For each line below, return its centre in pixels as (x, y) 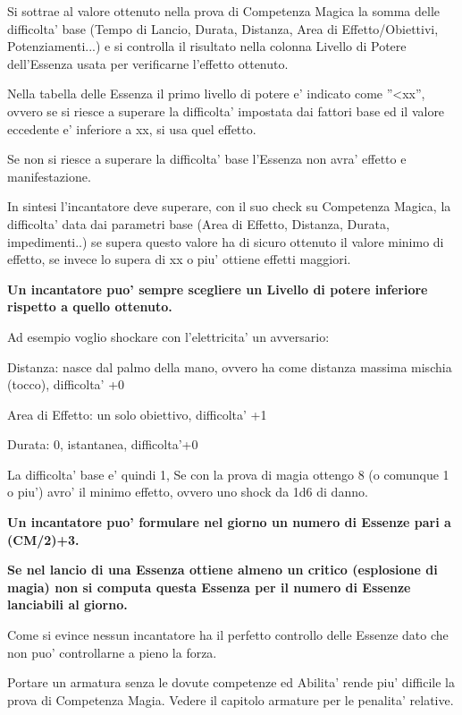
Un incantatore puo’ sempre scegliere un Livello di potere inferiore (218, 289)
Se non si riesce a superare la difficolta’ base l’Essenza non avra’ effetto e (207, 159)
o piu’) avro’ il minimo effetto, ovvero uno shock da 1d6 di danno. (188, 492)
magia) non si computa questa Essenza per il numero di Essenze (209, 587)
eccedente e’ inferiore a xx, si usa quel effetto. (132, 128)
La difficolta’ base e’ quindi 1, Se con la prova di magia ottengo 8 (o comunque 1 (228, 474)
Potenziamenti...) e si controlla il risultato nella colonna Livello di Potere (207, 46)
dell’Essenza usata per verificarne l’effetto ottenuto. (148, 63)
